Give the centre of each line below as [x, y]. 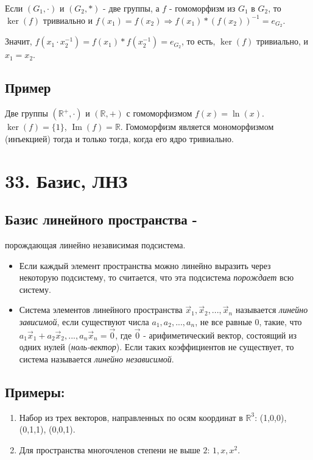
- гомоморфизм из [202, 8]
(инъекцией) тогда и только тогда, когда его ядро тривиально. [119, 138]
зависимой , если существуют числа [84, 321]
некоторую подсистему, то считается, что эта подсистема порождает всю [156, 277]
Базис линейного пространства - [101, 219]
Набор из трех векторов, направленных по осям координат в [131, 417]
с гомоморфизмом [159, 113]
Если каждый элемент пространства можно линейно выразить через [145, 265]
